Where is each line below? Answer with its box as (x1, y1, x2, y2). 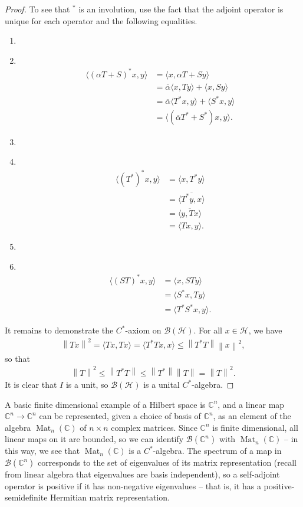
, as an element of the (213, 410, 291, 422)
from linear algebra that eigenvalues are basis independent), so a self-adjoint (5, 468, 280, 480)
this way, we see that (5, 444, 80, 457)
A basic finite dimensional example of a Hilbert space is (5, 398, 206, 410)
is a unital (143, 378, 180, 391)
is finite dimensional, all (212, 421, 298, 433)
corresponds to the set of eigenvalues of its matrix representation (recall (38, 456, 297, 468)
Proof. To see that (5, 3, 70, 15)
